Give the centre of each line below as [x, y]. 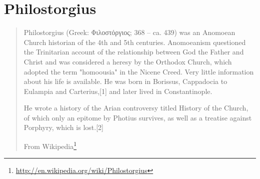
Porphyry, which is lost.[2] [63, 127]
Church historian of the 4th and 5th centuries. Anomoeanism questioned [135, 42]
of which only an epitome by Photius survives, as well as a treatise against [138, 117]
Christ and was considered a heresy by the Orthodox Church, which [128, 61]
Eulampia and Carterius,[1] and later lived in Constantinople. [118, 91]
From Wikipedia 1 [50, 145]
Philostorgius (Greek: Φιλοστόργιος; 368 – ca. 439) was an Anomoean [129, 32]
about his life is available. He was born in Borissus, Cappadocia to [125, 81]
